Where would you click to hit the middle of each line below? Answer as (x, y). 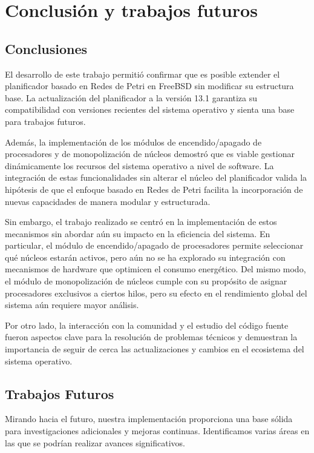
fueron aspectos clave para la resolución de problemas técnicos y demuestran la (151, 337)
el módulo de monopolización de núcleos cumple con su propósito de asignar (146, 281)
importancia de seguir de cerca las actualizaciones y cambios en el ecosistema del (155, 349)
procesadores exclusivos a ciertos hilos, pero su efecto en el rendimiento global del (156, 293)
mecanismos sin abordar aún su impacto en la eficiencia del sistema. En (138, 233)
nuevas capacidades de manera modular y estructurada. (108, 201)
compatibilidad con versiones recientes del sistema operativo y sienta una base (150, 109)
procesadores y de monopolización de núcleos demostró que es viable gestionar (150, 154)
